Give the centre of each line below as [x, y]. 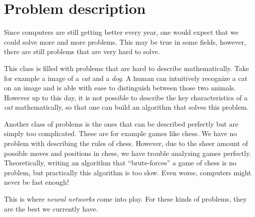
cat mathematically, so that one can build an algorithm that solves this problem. [127, 107]
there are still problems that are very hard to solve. [82, 51]
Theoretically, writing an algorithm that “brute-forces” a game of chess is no [120, 163]
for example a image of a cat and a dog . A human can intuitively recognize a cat [126, 78]
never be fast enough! [36, 182]
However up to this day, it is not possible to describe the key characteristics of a [126, 97]
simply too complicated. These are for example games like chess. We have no [121, 133]
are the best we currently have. [51, 208]
